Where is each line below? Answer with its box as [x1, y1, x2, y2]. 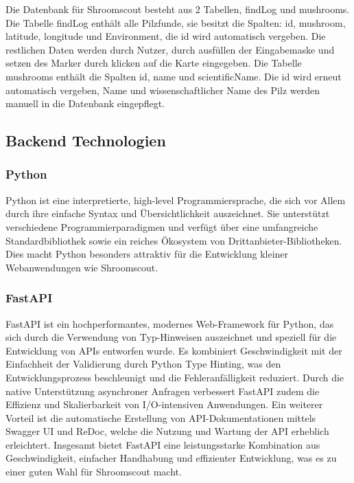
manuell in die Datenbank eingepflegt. [5, 96, 165, 111]
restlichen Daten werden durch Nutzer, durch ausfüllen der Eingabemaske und [5, 42, 335, 56]
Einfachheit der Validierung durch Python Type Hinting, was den [5, 357, 281, 371]
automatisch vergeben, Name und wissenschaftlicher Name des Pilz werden [5, 82, 320, 97]
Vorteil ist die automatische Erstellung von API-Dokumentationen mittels [5, 410, 316, 425]
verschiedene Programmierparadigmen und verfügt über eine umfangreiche [5, 219, 318, 234]
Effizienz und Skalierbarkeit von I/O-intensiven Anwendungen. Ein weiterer [5, 397, 323, 412]
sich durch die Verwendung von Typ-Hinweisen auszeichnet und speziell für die [5, 330, 337, 344]
